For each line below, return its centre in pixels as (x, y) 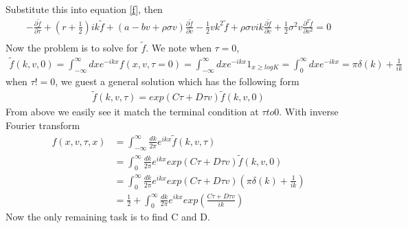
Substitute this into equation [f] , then (84, 9)
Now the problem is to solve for (72, 47)
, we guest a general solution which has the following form (177, 81)
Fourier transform (43, 125)
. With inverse (309, 112)
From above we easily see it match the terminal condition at (132, 112)
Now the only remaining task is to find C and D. (108, 217)
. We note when (179, 47)
